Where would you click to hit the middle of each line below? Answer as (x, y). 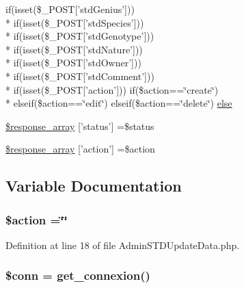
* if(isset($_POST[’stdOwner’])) (73, 63)
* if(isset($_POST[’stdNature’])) (74, 49)
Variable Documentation (94, 186)
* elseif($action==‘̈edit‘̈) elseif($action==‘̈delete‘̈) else (119, 103)
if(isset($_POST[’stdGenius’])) (70, 9)
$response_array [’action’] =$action (80, 149)
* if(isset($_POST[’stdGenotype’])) (80, 36)
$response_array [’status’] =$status (80, 126)
